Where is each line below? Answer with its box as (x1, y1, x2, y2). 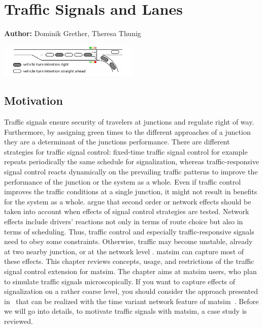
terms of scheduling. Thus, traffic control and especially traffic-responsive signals (4, 226, 254, 236)
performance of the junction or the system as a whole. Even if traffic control (4, 176, 241, 187)
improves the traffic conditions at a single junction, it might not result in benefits (4, 186, 257, 197)
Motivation (4, 93, 63, 108)
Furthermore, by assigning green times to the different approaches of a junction (4, 126, 251, 137)
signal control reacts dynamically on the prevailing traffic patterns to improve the (4, 166, 258, 176)
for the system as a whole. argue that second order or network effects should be (4, 196, 251, 206)
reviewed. (4, 315, 33, 326)
